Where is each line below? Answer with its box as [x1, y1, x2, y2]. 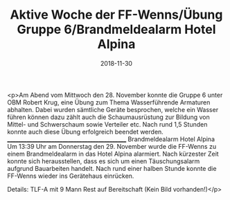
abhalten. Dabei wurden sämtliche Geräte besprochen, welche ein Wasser [7, 105, 219, 113]
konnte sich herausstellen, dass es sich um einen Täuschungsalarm [7, 156, 200, 165]
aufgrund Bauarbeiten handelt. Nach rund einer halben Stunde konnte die [7, 164, 217, 172]
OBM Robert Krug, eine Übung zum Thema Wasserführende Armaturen [7, 98, 211, 107]
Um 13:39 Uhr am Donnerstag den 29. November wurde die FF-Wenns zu [7, 142, 217, 150]
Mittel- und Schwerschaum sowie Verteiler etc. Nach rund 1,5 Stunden [7, 120, 208, 128]
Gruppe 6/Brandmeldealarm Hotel [17, 21, 216, 37]
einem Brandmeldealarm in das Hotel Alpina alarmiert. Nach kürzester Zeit [7, 149, 220, 158]
